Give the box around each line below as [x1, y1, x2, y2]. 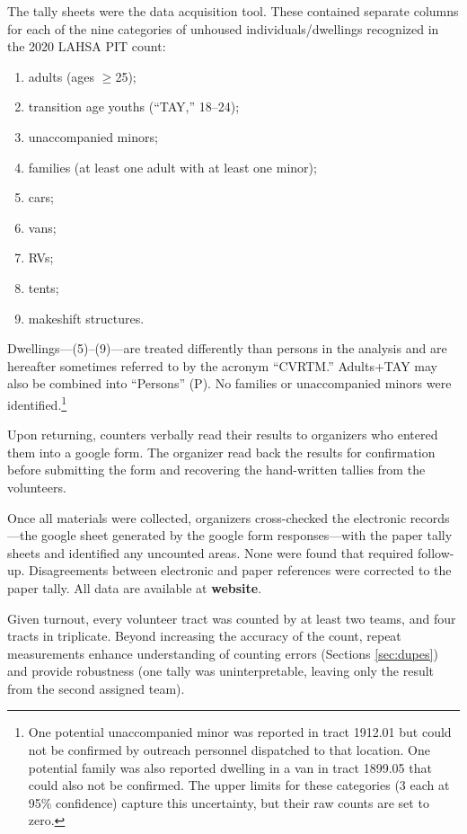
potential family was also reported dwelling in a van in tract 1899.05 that [28, 758, 432, 776]
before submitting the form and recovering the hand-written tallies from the [7, 460, 426, 479]
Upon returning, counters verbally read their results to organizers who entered [7, 425, 438, 444]
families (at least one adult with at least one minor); [28, 157, 317, 176]
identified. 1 [7, 392, 67, 413]
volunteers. [7, 477, 66, 496]
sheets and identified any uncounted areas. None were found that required [7, 543, 414, 562]
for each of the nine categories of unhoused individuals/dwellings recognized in [7, 19, 439, 38]
